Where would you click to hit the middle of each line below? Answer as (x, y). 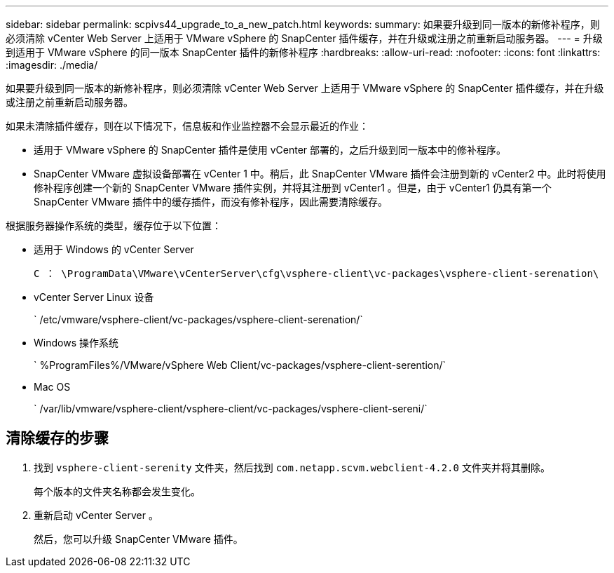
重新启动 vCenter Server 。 (96, 515)
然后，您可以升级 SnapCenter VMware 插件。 (138, 539)
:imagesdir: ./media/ (52, 65)
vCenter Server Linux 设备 (94, 297)
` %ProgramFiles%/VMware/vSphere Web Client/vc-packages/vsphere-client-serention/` (240, 365)
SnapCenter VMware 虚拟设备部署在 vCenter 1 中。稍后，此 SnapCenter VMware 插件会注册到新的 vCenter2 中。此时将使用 (320, 174)
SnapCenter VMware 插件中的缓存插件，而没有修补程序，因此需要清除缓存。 (211, 202)
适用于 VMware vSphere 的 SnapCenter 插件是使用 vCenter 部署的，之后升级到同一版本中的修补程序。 (270, 150)
